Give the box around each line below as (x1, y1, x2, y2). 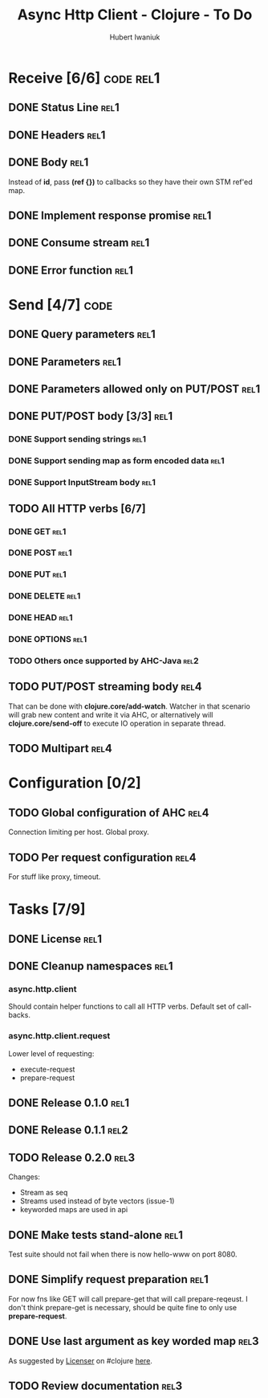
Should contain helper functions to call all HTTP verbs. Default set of (8, 1001, 235, 1011)
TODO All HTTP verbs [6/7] (8, 501, 146, 516)
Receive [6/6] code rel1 (8, 68, 160, 87)
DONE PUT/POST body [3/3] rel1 (8, 409, 173, 423)
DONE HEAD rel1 (8, 612, 73, 623)
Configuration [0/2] (8, 774, 142, 792)
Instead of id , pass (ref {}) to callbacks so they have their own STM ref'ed (8, 177, 253, 187)
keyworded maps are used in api (19, 1205, 128, 1215)
